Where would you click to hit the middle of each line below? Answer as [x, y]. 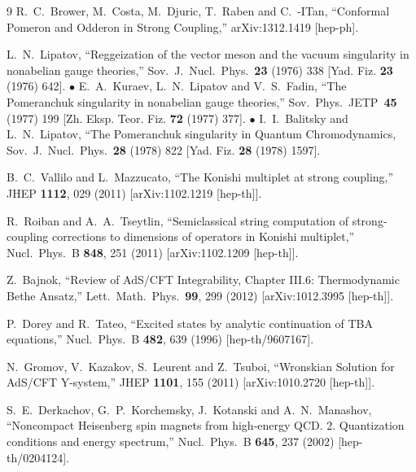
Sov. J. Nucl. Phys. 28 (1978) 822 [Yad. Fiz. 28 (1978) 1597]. [164, 149]
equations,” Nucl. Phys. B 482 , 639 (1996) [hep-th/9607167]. [160, 339]
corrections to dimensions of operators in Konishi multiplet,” [204, 236]
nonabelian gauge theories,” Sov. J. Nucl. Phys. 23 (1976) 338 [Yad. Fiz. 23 [200, 70]
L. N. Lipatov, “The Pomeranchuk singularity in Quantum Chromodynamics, [201, 134]
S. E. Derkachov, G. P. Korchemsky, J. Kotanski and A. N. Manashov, [189, 409]
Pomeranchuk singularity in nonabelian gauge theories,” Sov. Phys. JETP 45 [202, 101]
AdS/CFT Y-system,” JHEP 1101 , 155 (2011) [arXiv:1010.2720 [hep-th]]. [191, 382]
